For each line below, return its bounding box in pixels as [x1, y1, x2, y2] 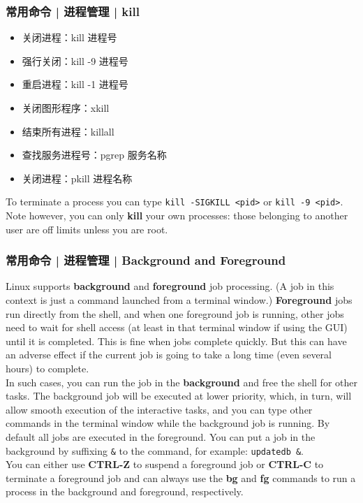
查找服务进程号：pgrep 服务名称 [22, 147, 167, 162]
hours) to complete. [6, 361, 89, 375]
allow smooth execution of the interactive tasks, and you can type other [6, 402, 313, 416]
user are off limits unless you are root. [6, 221, 168, 236]
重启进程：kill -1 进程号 [22, 77, 128, 92]
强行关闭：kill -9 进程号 [22, 53, 128, 68]
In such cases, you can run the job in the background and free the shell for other [6, 374, 357, 389]
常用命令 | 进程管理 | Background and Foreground [6, 251, 286, 269]
